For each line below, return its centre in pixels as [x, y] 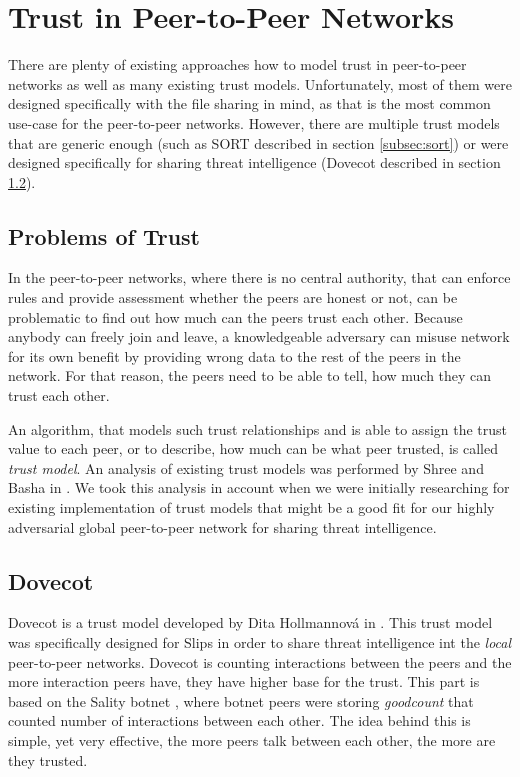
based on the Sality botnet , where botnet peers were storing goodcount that [241, 700]
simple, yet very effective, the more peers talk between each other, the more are [252, 739]
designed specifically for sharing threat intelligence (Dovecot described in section [254, 162]
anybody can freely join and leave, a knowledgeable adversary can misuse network [259, 336]
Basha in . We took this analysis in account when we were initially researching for [259, 487]
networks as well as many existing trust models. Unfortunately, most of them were [260, 83]
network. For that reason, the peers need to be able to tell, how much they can [250, 375]
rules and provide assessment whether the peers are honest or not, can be [233, 297]
